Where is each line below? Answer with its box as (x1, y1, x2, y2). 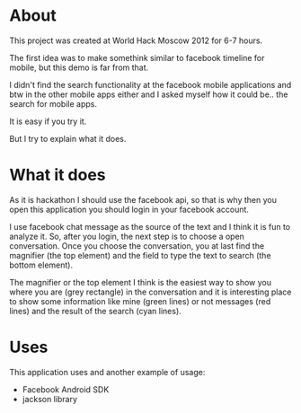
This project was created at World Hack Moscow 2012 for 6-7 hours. (9, 35, 263, 46)
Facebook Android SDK (22, 383, 110, 395)
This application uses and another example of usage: (9, 366, 206, 377)
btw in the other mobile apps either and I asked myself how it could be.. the (9, 89, 288, 100)
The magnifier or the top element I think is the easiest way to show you (9, 277, 272, 287)
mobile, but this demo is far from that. (9, 62, 149, 73)
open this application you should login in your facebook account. (9, 204, 250, 215)
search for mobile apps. (9, 98, 97, 109)
